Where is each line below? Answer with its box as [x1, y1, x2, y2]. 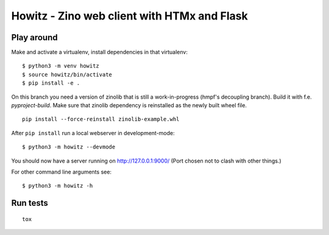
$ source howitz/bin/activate [22, 71, 113, 78]
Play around [11, 32, 58, 43]
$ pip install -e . [22, 80, 80, 86]
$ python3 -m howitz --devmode [22, 144, 116, 150]
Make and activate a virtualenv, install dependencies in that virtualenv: [11, 49, 188, 56]
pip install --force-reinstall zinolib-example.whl [22, 116, 180, 123]
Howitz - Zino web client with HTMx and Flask [11, 9, 248, 23]
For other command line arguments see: [11, 168, 112, 175]
